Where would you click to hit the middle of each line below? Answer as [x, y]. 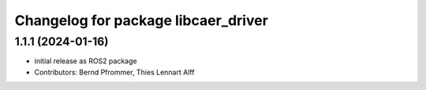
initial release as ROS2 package [86, 61]
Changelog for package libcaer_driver [141, 20]
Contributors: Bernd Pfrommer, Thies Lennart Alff [114, 72]
